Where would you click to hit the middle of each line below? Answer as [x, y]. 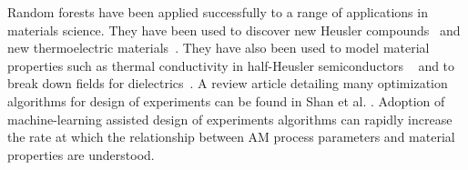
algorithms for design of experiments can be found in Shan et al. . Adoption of [226, 100]
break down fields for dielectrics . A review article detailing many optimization [228, 83]
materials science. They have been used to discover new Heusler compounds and [234, 30]
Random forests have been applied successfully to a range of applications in [218, 12]
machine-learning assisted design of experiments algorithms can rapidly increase [230, 119]
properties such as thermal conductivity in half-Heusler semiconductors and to [231, 65]
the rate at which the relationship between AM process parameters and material [231, 137]
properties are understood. [81, 154]
